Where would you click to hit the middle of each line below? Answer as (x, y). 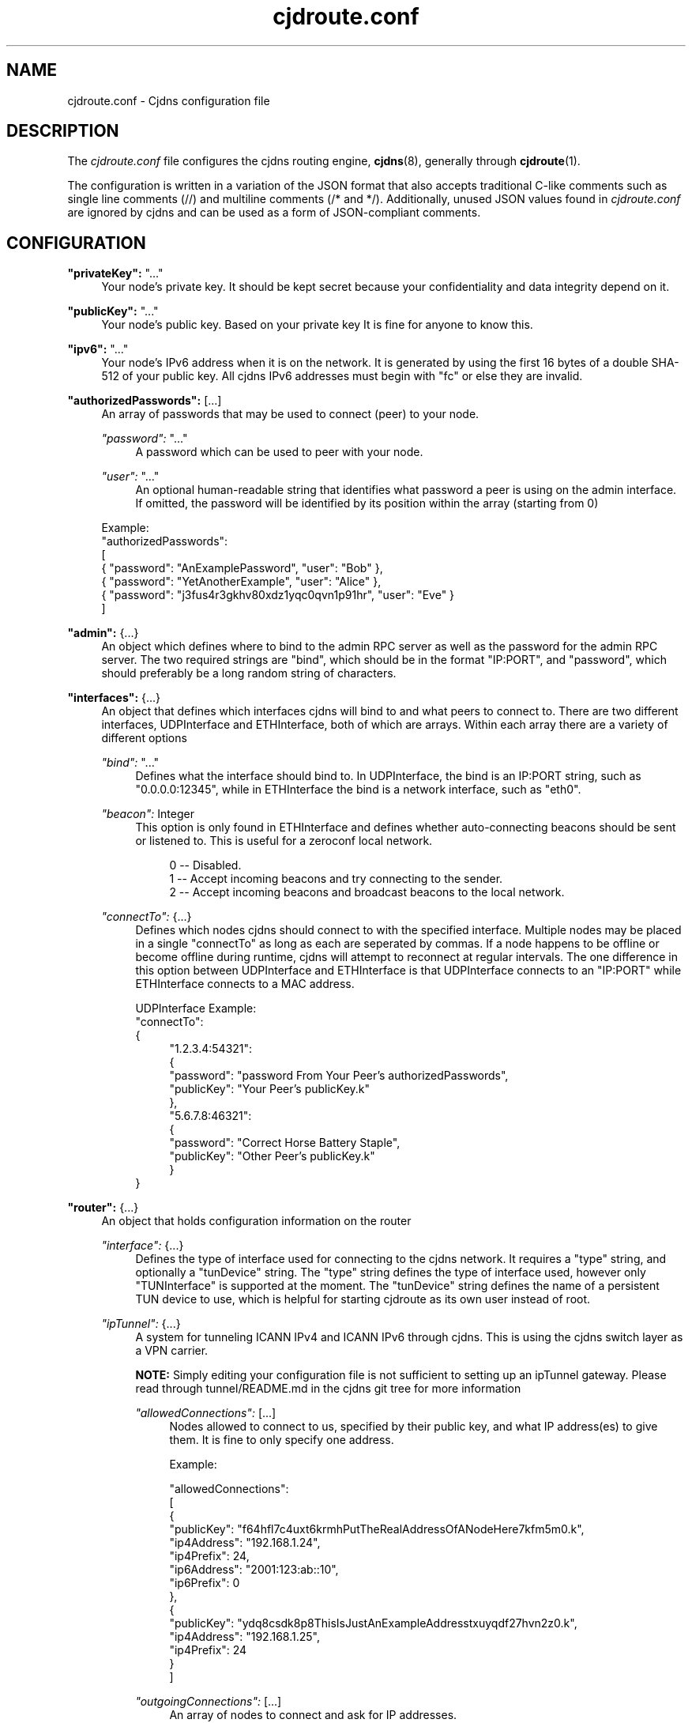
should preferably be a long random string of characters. (249, 673)
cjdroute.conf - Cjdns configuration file (169, 100)
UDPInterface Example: (196, 1009)
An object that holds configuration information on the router (256, 1221)
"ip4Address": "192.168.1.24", (245, 1543)
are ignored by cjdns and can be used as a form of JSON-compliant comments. (274, 213)
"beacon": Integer (148, 814)
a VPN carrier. (172, 1351)
